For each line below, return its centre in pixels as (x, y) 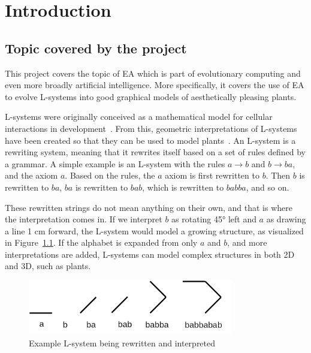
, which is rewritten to (183, 187)
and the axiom (31, 175)
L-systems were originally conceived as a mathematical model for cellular (139, 117)
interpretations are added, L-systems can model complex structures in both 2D (150, 254)
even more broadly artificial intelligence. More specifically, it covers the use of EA (155, 85)
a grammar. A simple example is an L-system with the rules (115, 163)
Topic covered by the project (96, 48)
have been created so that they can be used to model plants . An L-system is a (150, 140)
